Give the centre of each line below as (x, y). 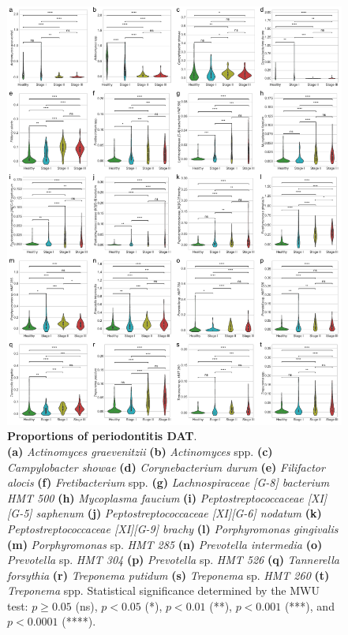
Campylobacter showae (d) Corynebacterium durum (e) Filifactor (166, 467)
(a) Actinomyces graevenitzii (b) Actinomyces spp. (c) (140, 451)
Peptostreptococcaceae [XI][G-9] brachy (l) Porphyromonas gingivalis (173, 528)
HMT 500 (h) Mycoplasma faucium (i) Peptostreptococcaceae (155, 497)
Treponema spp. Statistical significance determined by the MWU (163, 590)
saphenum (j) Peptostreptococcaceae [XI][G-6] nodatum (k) (179, 513)
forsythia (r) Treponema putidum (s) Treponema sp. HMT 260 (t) (168, 575)
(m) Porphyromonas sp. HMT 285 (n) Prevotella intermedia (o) (165, 544)
